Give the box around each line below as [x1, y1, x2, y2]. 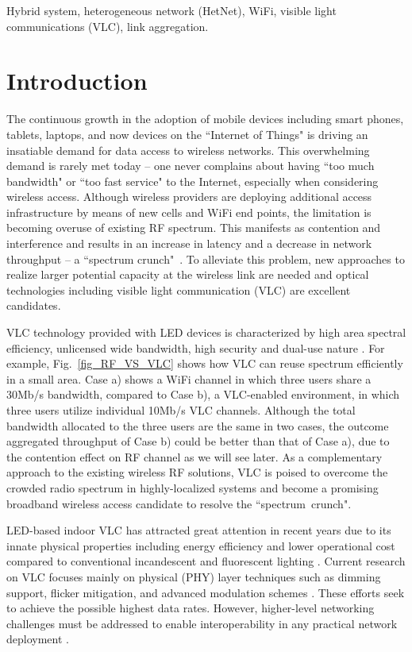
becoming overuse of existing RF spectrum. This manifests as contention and [6, 219, 381, 236]
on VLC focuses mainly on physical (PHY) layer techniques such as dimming [6, 568, 381, 584]
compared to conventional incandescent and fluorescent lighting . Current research [6, 553, 406, 569]
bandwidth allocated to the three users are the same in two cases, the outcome [6, 417, 389, 434]
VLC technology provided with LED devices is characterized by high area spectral [6, 324, 406, 341]
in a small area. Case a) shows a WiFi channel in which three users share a [6, 370, 372, 387]
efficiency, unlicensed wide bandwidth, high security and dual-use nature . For [6, 339, 385, 356]
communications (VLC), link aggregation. [6, 17, 209, 34]
